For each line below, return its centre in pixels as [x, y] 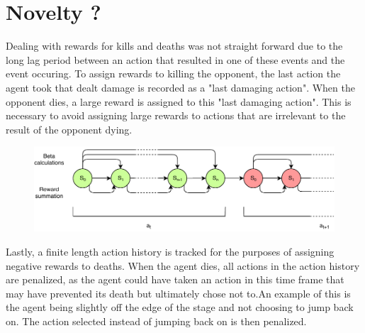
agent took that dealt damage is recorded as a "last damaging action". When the [180, 87]
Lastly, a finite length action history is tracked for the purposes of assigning [170, 251]
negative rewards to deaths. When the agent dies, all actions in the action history [183, 265]
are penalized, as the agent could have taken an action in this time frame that [175, 279]
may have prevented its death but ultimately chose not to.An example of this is [178, 293]
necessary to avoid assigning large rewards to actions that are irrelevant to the [176, 115]
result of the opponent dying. [69, 129]
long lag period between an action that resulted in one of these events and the [175, 59]
